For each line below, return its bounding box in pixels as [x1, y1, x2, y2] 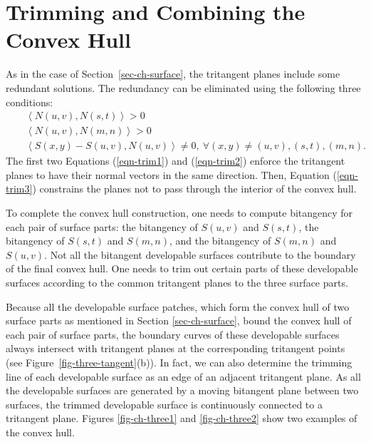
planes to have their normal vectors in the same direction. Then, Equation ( [6, 167, 337, 182]
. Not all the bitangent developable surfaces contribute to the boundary [44, 247, 356, 262]
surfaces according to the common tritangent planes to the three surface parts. [6, 274, 348, 289]
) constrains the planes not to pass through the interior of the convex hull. [32, 181, 357, 196]
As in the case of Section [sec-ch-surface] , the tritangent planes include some [6, 66, 340, 81]
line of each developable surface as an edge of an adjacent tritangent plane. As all [6, 369, 361, 384]
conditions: [6, 94, 53, 109]
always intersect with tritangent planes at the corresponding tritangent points [6, 341, 345, 356]
